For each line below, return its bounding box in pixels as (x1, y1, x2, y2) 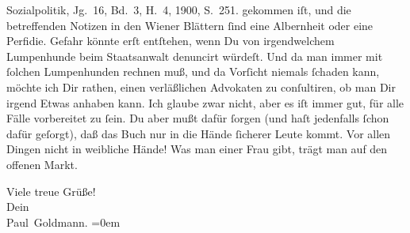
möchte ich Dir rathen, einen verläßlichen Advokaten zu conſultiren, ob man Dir (6, 78, 396, 95)
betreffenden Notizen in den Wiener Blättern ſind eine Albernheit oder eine (6, 17, 374, 33)
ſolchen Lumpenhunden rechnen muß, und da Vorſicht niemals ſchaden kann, (6, 63, 380, 80)
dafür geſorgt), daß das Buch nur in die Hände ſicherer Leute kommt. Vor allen (6, 125, 391, 141)
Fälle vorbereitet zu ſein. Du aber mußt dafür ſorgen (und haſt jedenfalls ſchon (6, 110, 389, 126)
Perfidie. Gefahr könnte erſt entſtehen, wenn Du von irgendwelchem (6, 32, 335, 49)
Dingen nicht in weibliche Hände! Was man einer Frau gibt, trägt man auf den (6, 141, 388, 157)
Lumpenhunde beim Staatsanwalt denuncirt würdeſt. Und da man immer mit (6, 47, 383, 64)
